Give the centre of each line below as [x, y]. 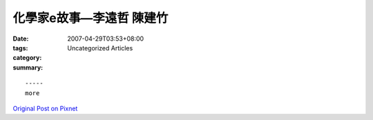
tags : [20, 48]
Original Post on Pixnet [45, 108]
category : [27, 58]
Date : [21, 39]
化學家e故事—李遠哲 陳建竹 [90, 18]
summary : [28, 67]
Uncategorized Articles [100, 48]
